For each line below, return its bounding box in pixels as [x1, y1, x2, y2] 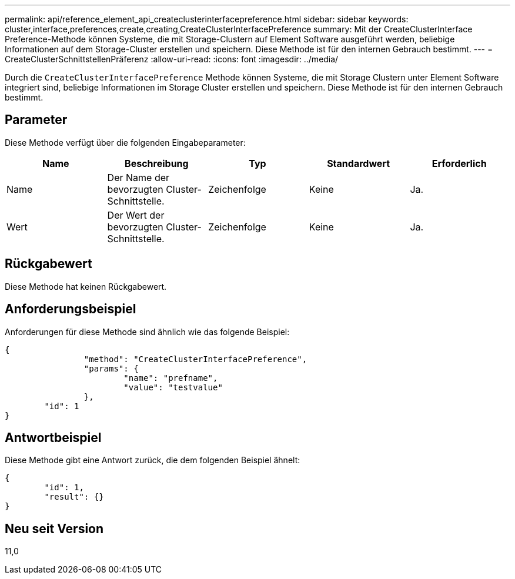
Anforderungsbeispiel [5, 302, 136, 317]
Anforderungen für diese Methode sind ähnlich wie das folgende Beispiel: [5, 326, 290, 337]
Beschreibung [125, 157, 189, 169]
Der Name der [107, 171, 170, 183]
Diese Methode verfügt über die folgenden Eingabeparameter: [5, 137, 246, 148]
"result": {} [44, 492, 104, 502]
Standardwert [327, 157, 390, 169]
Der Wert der [107, 209, 165, 221]
